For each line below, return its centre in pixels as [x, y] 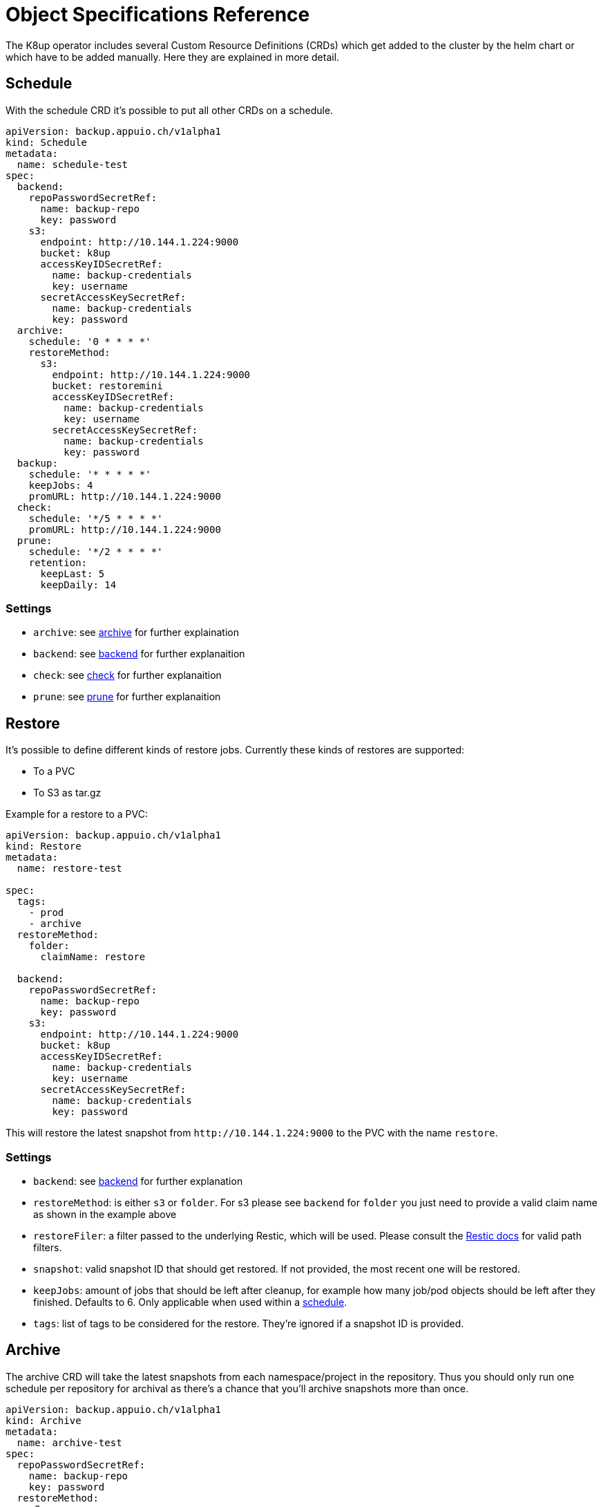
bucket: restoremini [107, 385]
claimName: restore [93, 957]
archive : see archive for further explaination [136, 633]
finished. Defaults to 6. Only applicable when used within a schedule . [190, 1302]
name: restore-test [69, 869]
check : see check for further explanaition [127, 675]
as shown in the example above [105, 1214]
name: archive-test [69, 1442]
